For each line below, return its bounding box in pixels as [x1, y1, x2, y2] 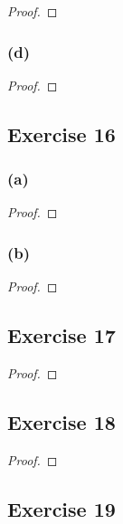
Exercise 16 [7, 119, 116, 148]
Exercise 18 [7, 408, 116, 435]
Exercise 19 [7, 494, 116, 522]
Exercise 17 [7, 321, 116, 349]
